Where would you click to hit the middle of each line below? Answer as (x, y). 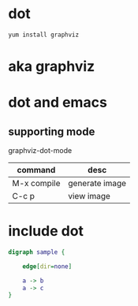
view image (89, 196)
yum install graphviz (44, 35)
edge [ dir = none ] (47, 266)
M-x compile (36, 183)
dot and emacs (58, 103)
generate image (97, 183)
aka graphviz (52, 66)
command (36, 170)
